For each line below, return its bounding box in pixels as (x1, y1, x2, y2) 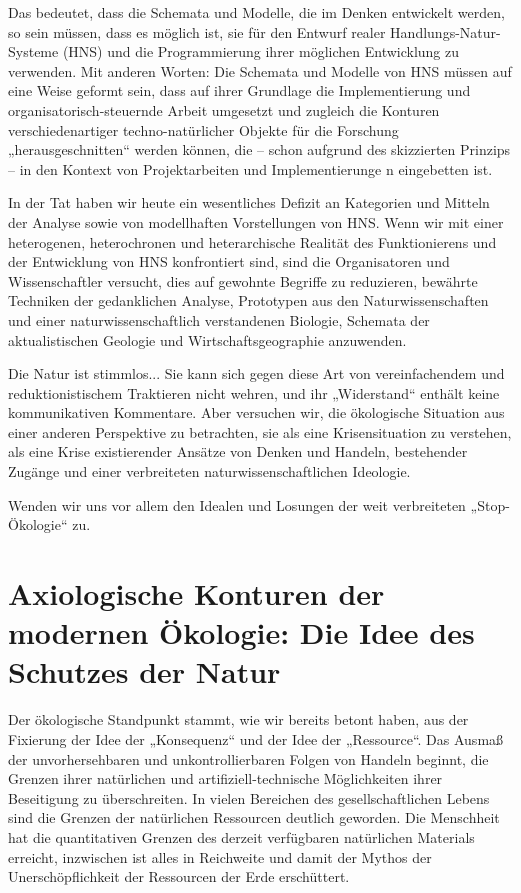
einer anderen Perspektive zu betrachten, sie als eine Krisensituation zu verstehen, (8, 421, 512, 442)
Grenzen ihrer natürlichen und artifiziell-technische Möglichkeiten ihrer (8, 768, 443, 789)
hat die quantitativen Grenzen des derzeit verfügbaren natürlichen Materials (8, 826, 475, 847)
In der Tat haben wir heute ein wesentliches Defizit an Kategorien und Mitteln (8, 192, 490, 213)
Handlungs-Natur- (390, 21, 501, 42)
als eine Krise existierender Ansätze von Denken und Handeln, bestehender (8, 441, 468, 462)
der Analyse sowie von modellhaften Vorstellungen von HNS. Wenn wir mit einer (8, 211, 504, 232)
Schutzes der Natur (8, 651, 281, 692)
